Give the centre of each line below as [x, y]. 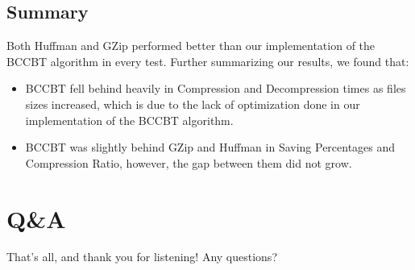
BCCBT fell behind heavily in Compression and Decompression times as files [216, 88]
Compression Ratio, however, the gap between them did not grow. [189, 162]
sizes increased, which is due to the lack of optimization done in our [193, 104]
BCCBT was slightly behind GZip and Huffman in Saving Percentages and [210, 147]
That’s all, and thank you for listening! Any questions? [142, 257]
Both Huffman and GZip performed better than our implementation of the [191, 46]
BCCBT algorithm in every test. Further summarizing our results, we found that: [208, 61]
